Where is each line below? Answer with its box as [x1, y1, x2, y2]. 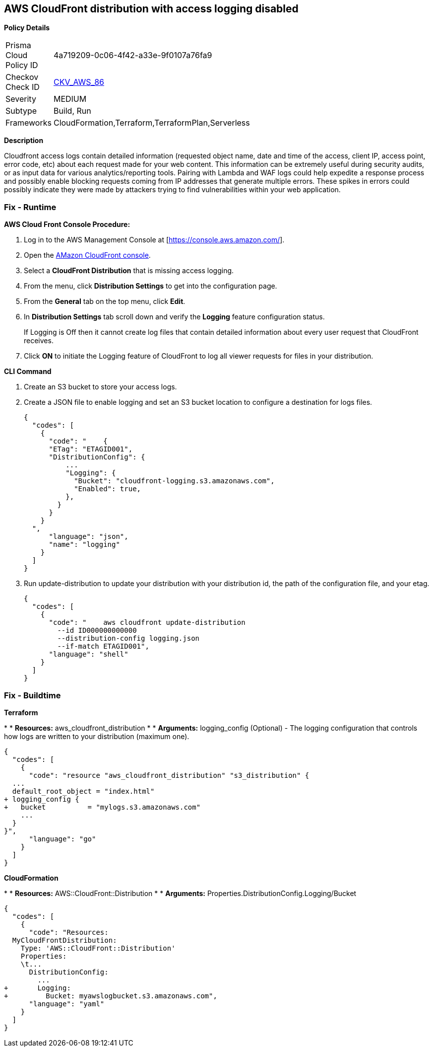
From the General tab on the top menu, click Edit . [24, 297, 186, 306]
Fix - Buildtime [4, 690, 61, 700]
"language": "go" [29, 834, 96, 843]
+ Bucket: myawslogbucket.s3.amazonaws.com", [4, 991, 217, 1000]
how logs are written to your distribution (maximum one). [4, 732, 189, 741]
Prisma [5, 40, 31, 51]
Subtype [5, 106, 37, 116]
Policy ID [5, 60, 38, 71]
